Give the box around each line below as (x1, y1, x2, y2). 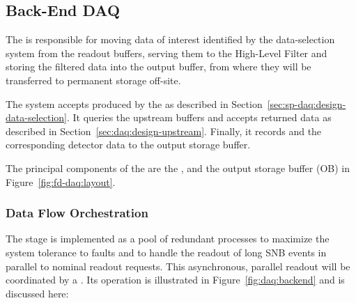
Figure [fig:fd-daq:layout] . (6, 174, 116, 189)
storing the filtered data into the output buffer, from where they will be (6, 59, 311, 74)
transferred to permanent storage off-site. (6, 72, 181, 87)
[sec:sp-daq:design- (267, 96, 346, 111)
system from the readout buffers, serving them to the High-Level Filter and (6, 45, 327, 60)
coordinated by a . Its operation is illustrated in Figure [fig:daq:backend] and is (6, 272, 345, 287)
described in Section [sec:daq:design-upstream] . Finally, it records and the (6, 123, 322, 138)
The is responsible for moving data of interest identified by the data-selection (6, 32, 335, 47)
